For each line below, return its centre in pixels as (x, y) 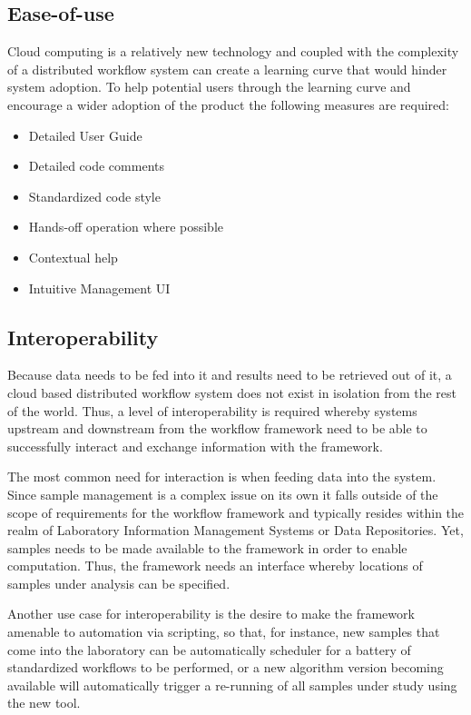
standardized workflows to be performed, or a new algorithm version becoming (226, 667)
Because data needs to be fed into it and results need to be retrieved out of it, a (230, 375)
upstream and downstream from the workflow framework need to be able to (217, 428)
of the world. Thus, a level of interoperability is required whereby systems (212, 410)
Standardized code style (94, 196)
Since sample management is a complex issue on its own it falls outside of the (223, 494)
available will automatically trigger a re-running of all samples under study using (232, 685)
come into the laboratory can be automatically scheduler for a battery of (209, 649)
